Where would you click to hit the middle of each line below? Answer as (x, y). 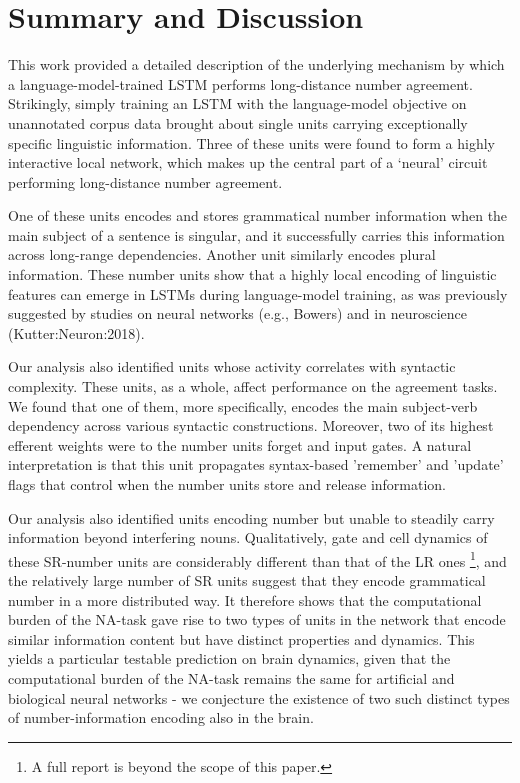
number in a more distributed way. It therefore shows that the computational (245, 599)
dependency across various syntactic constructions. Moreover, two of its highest (251, 425)
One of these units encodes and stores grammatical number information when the (258, 215)
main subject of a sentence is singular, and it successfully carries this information (256, 234)
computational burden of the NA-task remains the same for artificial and (231, 678)
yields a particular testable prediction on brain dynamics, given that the (229, 658)
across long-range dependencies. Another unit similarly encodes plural (222, 254)
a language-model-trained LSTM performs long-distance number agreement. (240, 83)
